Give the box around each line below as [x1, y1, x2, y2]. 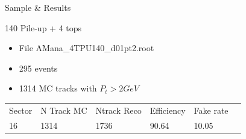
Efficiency [150, 103, 186, 116]
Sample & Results [5, 1, 71, 13]
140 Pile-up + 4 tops [5, 21, 82, 34]
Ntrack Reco [95, 103, 142, 116]
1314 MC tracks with [19, 82, 97, 94]
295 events [19, 61, 58, 74]
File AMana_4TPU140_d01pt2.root [19, 42, 154, 54]
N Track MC [40, 103, 87, 116]
